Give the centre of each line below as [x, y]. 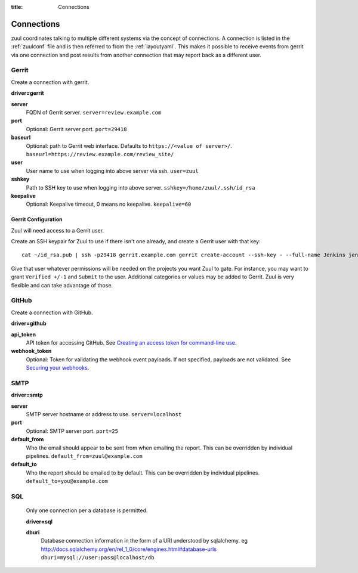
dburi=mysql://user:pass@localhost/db [98, 558]
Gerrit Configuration [37, 219]
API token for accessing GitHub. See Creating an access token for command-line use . [131, 342]
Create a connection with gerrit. [50, 82]
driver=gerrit [27, 93]
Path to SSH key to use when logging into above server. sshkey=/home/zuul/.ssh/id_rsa [141, 187]
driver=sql [39, 521]
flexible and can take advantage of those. [62, 285]
